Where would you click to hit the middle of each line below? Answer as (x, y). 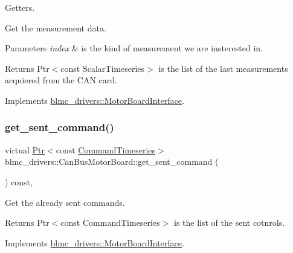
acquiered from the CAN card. (61, 80)
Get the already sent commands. (65, 202)
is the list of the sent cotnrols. (230, 223)
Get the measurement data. (56, 27)
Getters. (20, 7)
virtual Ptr (25, 149)
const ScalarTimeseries (103, 68)
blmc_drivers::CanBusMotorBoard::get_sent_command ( (112, 162)
